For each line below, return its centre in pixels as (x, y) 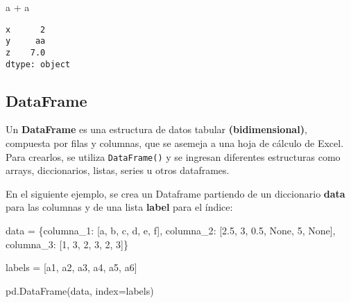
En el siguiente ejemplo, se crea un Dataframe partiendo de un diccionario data (175, 193)
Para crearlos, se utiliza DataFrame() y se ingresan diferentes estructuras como (173, 156)
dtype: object (38, 64)
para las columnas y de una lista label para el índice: (119, 207)
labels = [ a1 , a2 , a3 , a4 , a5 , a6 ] (71, 267)
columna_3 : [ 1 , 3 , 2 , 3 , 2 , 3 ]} (67, 244)
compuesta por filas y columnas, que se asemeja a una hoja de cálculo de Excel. (175, 143)
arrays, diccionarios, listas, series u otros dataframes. (118, 170)
